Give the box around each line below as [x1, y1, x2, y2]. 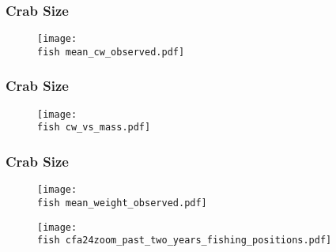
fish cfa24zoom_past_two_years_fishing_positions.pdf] [37, 235, 332, 246]
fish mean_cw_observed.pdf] [37, 46, 185, 58]
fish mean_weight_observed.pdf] [37, 197, 207, 209]
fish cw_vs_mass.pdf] [37, 122, 151, 134]
